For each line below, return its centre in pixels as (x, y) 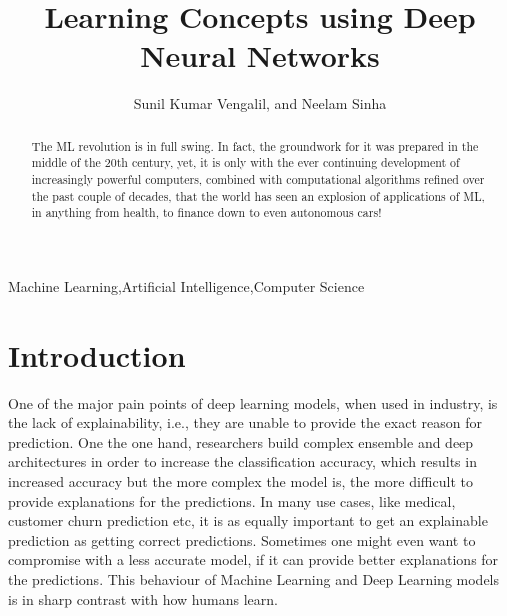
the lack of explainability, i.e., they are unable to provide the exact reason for (245, 422)
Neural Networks (260, 55)
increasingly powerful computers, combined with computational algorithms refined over (258, 179)
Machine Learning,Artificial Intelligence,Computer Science (186, 285)
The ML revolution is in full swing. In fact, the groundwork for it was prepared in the (255, 145)
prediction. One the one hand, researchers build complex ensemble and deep (241, 441)
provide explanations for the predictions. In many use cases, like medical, (232, 500)
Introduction (97, 354)
